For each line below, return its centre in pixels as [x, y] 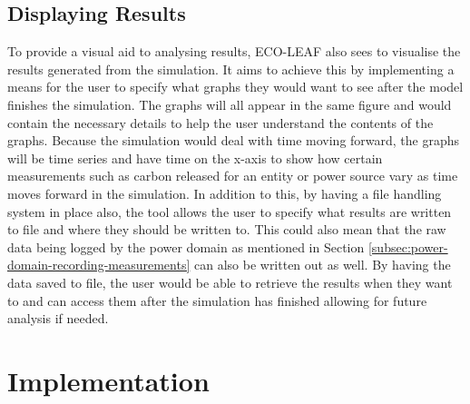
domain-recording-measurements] [99, 265]
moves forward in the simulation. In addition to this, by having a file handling [225, 193]
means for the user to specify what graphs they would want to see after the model [235, 87]
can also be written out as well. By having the [322, 265]
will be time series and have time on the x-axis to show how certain [195, 158]
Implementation [108, 380]
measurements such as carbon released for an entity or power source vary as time [233, 176]
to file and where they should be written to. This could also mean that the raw [227, 229]
